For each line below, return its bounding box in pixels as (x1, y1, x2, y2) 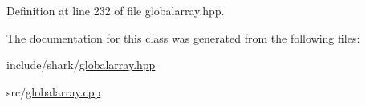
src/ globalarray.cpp (6, 83, 101, 100)
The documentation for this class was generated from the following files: (6, 29, 360, 46)
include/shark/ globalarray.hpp (6, 56, 156, 73)
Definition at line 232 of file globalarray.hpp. (6, 2, 225, 18)
